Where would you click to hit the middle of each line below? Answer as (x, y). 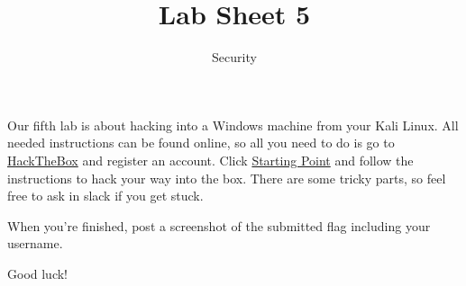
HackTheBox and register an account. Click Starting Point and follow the (210, 160)
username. (35, 243)
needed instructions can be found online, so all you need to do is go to (201, 143)
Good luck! (38, 273)
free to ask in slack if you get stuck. (105, 196)
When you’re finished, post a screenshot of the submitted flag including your (219, 225)
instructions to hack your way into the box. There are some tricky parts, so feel (227, 178)
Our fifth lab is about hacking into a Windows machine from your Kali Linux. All (233, 125)
